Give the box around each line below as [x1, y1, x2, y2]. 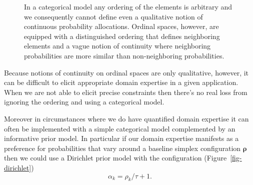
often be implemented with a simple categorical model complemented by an [4, 123, 235, 133]
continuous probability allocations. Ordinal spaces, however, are [24, 21, 219, 31]
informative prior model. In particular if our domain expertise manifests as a [4, 133, 239, 143]
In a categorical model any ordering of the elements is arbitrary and [24, 1, 232, 11]
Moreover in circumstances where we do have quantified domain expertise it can [4, 113, 249, 123]
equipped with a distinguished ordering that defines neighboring [24, 30, 220, 41]
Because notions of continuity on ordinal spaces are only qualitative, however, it [4, 67, 249, 77]
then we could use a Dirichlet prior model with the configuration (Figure [4, 152, 227, 163]
